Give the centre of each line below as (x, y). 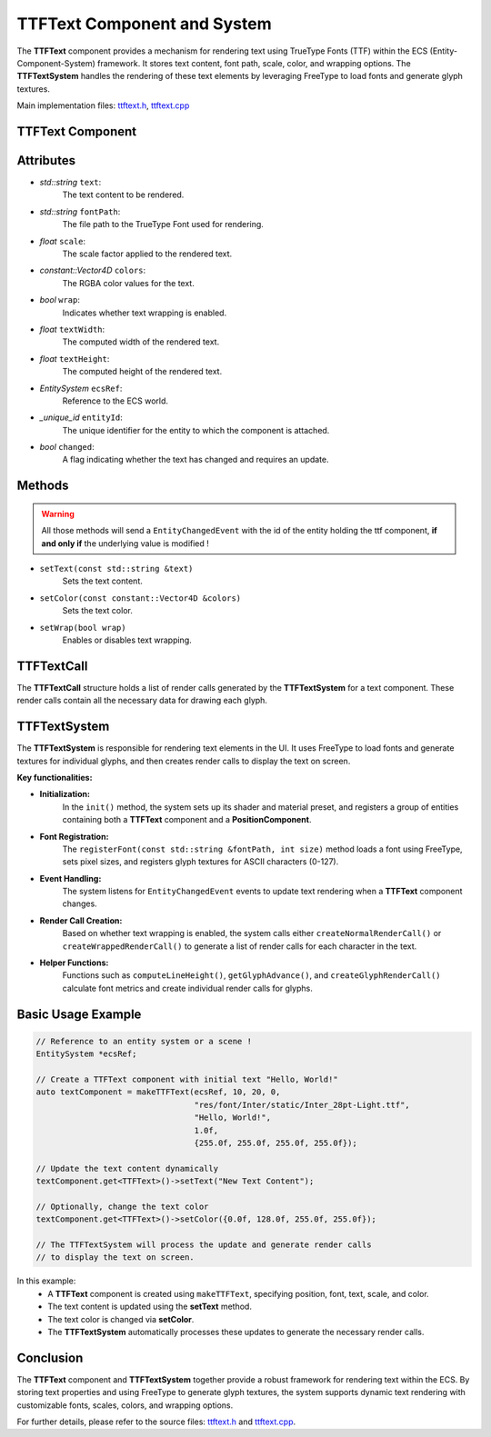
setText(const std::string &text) (116, 569)
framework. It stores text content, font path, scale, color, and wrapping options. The (254, 63)
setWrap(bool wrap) (83, 628)
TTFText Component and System (144, 24)
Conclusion (50, 1357)
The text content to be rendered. (123, 195)
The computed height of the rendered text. (142, 372)
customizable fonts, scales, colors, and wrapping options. (125, 1405)
